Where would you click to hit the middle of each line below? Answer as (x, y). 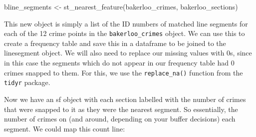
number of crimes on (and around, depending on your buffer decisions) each (120, 119)
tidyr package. (27, 82)
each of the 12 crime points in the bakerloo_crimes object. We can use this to (125, 33)
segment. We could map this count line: (65, 128)
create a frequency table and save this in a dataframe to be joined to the (115, 43)
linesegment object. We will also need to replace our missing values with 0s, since (128, 53)
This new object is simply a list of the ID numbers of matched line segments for (126, 23)
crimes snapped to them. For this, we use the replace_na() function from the (124, 72)
